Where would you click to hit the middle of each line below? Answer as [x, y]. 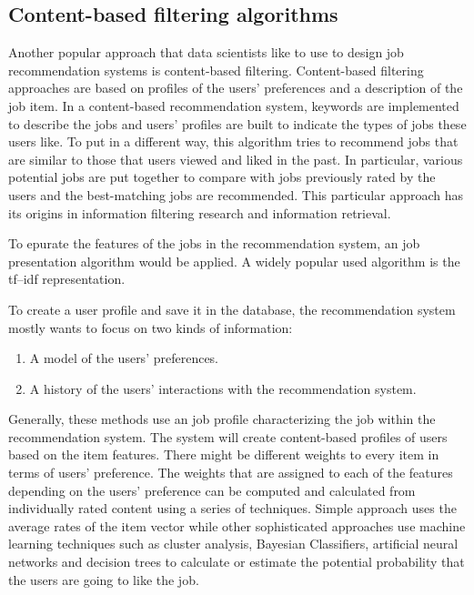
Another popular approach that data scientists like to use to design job [206, 52]
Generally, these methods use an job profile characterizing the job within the [222, 419]
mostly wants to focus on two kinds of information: [151, 327]
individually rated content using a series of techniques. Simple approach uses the [232, 508]
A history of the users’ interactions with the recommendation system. [223, 388]
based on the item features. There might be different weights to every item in [224, 454]
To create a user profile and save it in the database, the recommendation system [232, 309]
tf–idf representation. [67, 279]
